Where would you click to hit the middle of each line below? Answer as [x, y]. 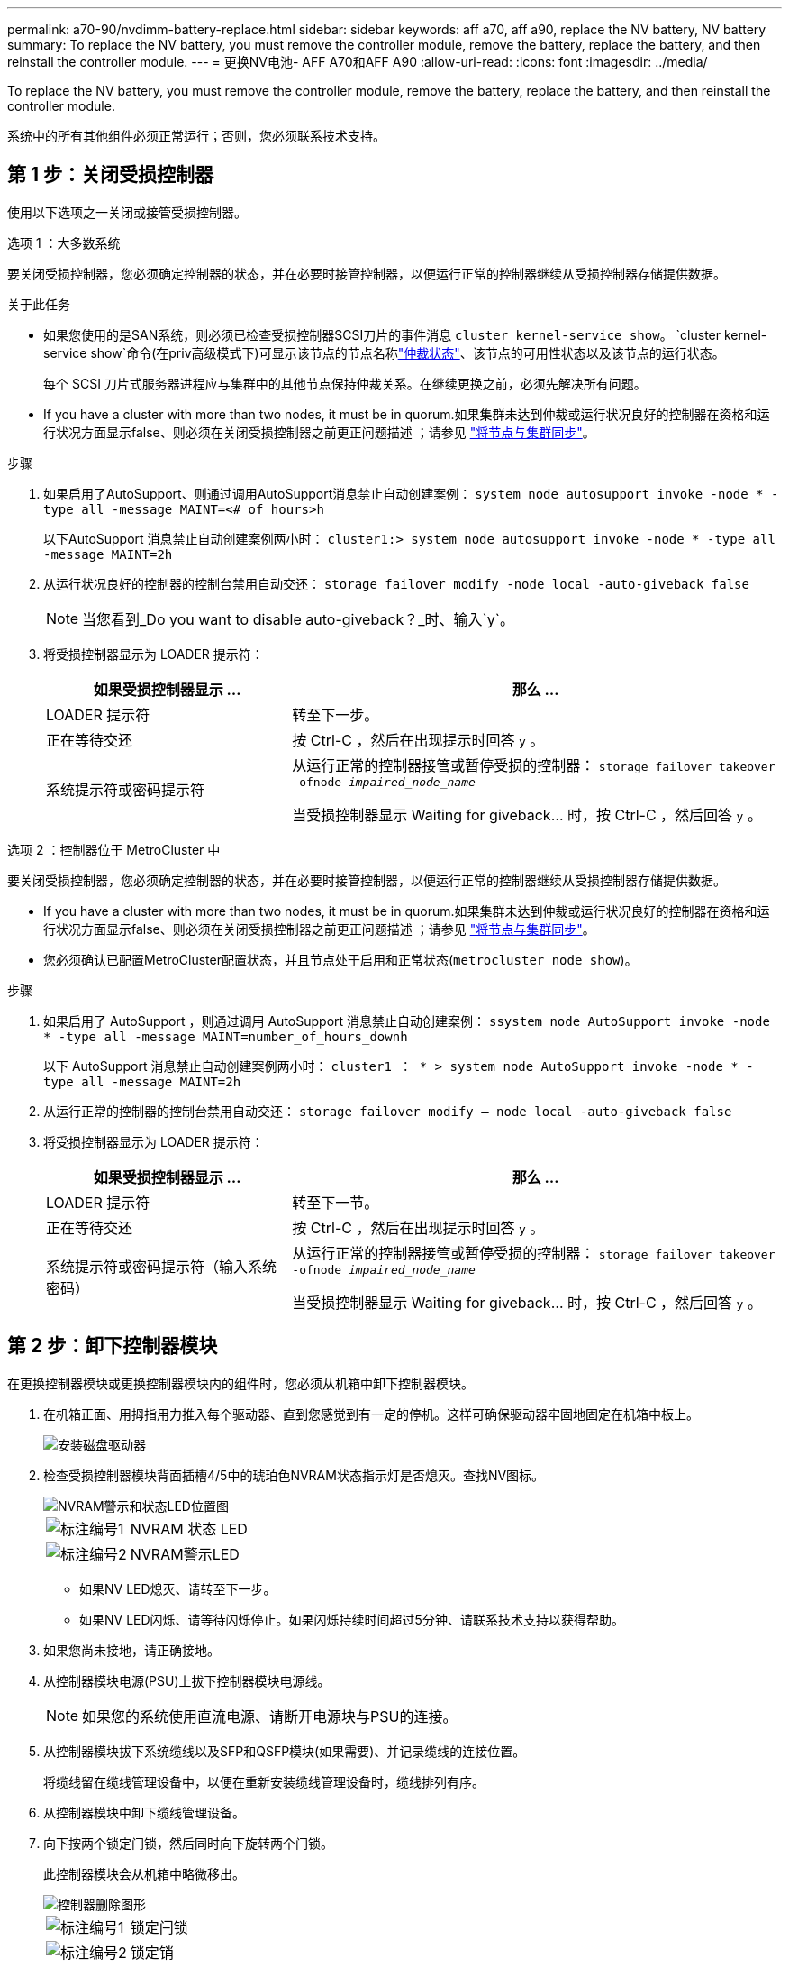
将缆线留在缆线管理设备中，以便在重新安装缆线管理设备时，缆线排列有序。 [264, 1781]
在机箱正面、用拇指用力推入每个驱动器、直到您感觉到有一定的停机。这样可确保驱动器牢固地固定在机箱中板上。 [371, 1414]
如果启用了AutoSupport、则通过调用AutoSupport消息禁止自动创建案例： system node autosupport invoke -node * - [411, 493]
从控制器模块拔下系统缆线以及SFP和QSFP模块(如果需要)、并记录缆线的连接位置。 [285, 1751]
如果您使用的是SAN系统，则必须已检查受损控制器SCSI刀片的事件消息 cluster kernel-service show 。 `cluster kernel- [405, 334]
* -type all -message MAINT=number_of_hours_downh [226, 1036]
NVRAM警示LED [185, 1554]
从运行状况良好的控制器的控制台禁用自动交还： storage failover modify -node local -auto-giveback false [396, 583]
